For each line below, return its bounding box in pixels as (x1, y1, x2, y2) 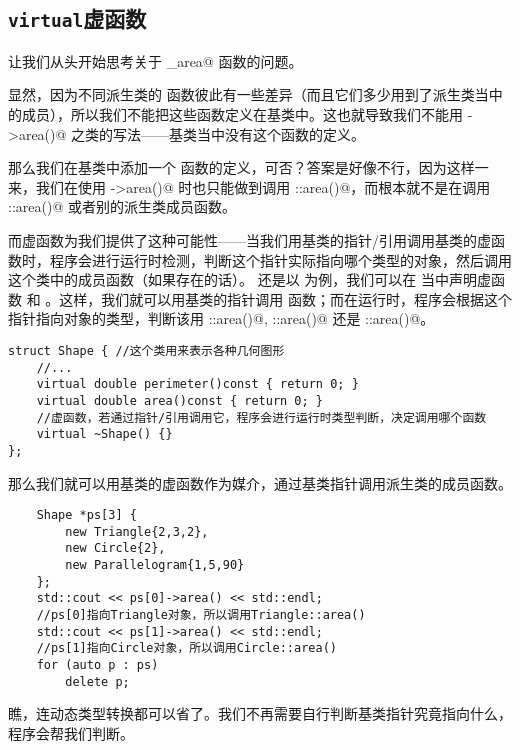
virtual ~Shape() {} (36, 427, 173, 442)
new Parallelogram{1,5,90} (65, 558, 245, 573)
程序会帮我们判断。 (8, 722, 134, 743)
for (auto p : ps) (36, 658, 159, 672)
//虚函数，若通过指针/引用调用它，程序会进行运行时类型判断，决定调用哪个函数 (36, 410, 487, 425)
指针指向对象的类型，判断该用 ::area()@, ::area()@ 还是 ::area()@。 (8, 308, 435, 329)
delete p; (65, 674, 130, 689)
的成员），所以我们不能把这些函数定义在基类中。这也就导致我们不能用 (8, 103, 463, 124)
